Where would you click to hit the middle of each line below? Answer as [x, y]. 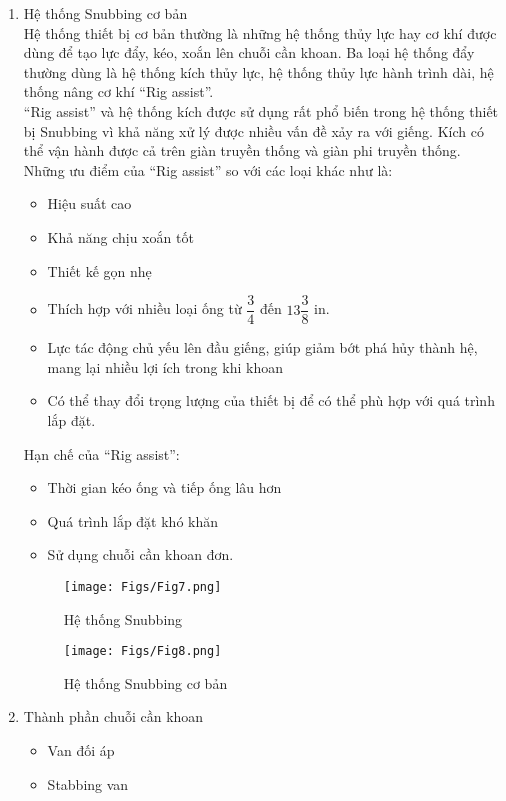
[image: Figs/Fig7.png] [142, 586]
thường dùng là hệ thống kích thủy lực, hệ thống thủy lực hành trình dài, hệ [258, 71]
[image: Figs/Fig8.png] [142, 651]
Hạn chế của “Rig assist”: [101, 453]
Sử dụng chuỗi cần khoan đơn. [140, 554]
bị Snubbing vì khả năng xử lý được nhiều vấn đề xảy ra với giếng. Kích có [253, 130]
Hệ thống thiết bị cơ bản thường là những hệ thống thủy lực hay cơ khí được [260, 32]
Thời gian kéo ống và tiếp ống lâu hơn [164, 487]
